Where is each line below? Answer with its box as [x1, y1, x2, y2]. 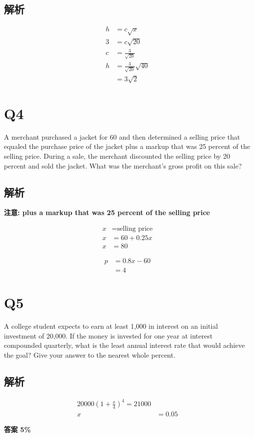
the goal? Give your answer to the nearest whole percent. [4, 350, 176, 360]
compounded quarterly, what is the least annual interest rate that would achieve [4, 340, 245, 350]
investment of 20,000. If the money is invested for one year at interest [4, 330, 213, 340]
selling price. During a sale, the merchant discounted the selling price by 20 [4, 150, 230, 161]
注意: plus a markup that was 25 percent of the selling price [4, 207, 210, 218]
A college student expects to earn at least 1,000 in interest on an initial [4, 321, 218, 331]
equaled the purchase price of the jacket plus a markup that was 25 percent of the [4, 141, 251, 151]
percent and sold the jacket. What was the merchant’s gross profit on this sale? [4, 160, 242, 170]
